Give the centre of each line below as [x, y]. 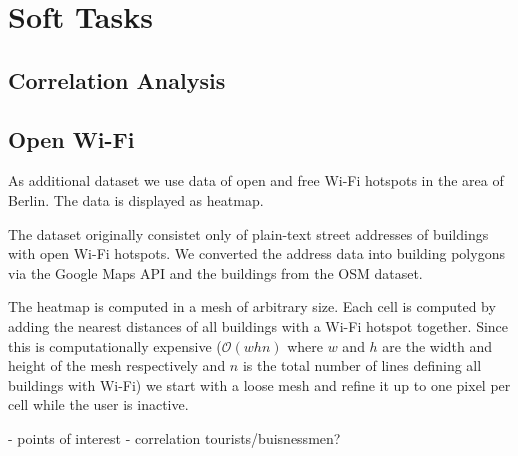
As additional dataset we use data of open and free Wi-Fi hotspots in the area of [256, 180]
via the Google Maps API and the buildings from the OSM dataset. [215, 272]
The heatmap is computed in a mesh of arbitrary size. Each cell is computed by [252, 306]
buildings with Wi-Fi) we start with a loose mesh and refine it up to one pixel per [259, 384]
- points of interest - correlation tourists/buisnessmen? [174, 437]
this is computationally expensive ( [115, 345]
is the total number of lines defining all [362, 365]
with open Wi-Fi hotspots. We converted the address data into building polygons [256, 253]
